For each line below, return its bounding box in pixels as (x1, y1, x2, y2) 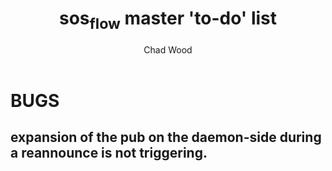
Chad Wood (143, 43, 193, 56)
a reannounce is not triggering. (10, 144, 208, 161)
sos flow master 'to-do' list (58, 7, 278, 33)
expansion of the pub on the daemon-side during (10, 128, 322, 146)
